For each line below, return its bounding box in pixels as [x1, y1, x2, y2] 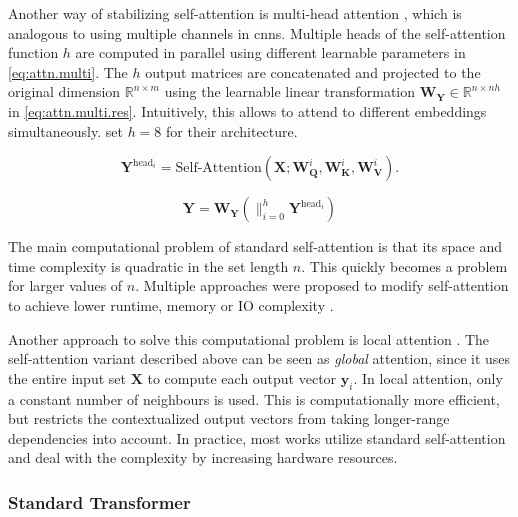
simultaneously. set [8, 120, 123, 141]
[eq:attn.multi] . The [8, 61, 128, 82]
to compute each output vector [147, 367, 337, 388]
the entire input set [8, 367, 126, 388]
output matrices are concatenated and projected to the [145, 61, 481, 82]
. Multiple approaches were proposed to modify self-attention [135, 275, 509, 296]
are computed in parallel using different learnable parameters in [75, 42, 466, 63]
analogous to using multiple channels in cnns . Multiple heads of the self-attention [8, 22, 506, 43]
